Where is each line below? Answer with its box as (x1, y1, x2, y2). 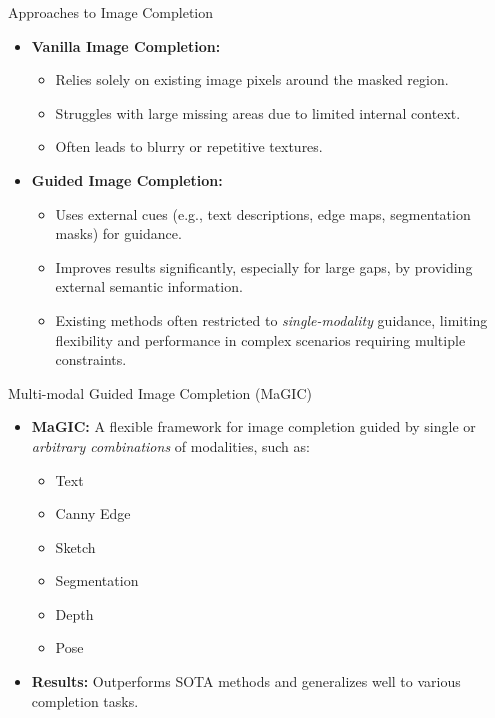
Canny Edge (55, 503, 131, 524)
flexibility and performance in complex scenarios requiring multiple (55, 329, 466, 350)
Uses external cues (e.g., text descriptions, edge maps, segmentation (55, 203, 471, 224)
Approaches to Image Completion (8, 2, 214, 22)
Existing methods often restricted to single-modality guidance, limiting (55, 309, 488, 330)
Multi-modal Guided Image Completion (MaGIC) (8, 382, 312, 403)
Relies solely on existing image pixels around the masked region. (55, 69, 449, 90)
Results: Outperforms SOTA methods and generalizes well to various (31, 671, 461, 692)
